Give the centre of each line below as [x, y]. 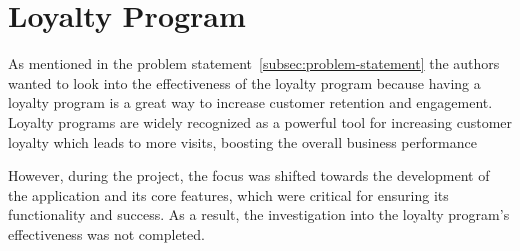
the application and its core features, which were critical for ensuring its [228, 194]
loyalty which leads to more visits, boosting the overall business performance [242, 141]
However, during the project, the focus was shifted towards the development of [249, 175]
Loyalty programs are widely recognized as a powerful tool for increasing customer [260, 121]
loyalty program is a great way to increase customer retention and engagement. [250, 102]
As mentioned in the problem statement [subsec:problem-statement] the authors [254, 63]
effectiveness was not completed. [106, 233]
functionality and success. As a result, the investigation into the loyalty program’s [259, 214]
